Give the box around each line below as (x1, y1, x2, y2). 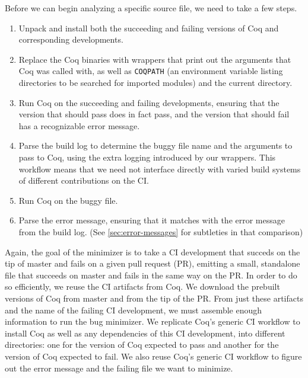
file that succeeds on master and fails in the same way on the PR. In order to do (5, 268, 297, 281)
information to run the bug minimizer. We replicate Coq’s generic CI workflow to (5, 315, 300, 328)
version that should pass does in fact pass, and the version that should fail (18, 108, 290, 120)
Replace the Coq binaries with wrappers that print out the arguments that (18, 53, 291, 65)
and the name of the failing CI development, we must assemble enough (5, 303, 262, 316)
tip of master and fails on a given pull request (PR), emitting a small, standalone (5, 257, 300, 270)
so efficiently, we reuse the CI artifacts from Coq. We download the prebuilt (5, 280, 280, 293)
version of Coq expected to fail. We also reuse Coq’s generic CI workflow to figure (5, 350, 302, 362)
